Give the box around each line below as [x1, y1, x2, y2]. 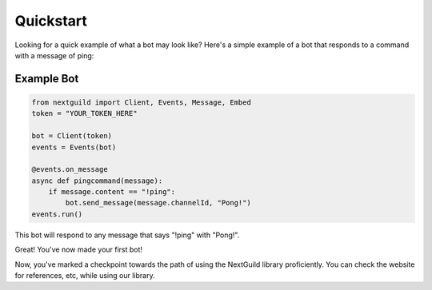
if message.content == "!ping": [48, 188, 176, 197]
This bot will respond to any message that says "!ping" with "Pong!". [14, 230, 240, 240]
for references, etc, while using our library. [14, 271, 155, 280]
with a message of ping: [14, 50, 94, 60]
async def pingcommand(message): [31, 176, 163, 185]
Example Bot [14, 72, 79, 85]
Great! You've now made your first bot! [14, 244, 143, 255]
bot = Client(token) [31, 132, 112, 141]
